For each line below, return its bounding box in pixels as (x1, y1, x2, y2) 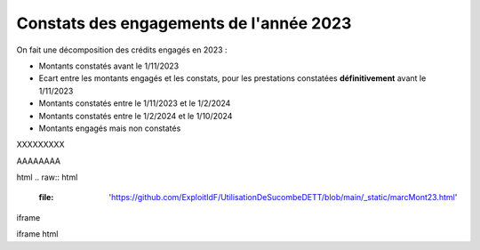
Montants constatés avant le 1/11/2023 (38, 60, 180, 71)
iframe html (16, 229, 59, 239)
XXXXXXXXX (16, 139, 65, 150)
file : (38, 192, 54, 203)
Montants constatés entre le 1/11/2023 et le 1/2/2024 (38, 98, 231, 109)
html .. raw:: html (16, 172, 78, 182)
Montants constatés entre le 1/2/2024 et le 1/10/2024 (38, 110, 233, 121)
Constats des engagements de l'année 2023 (16, 13, 352, 33)
